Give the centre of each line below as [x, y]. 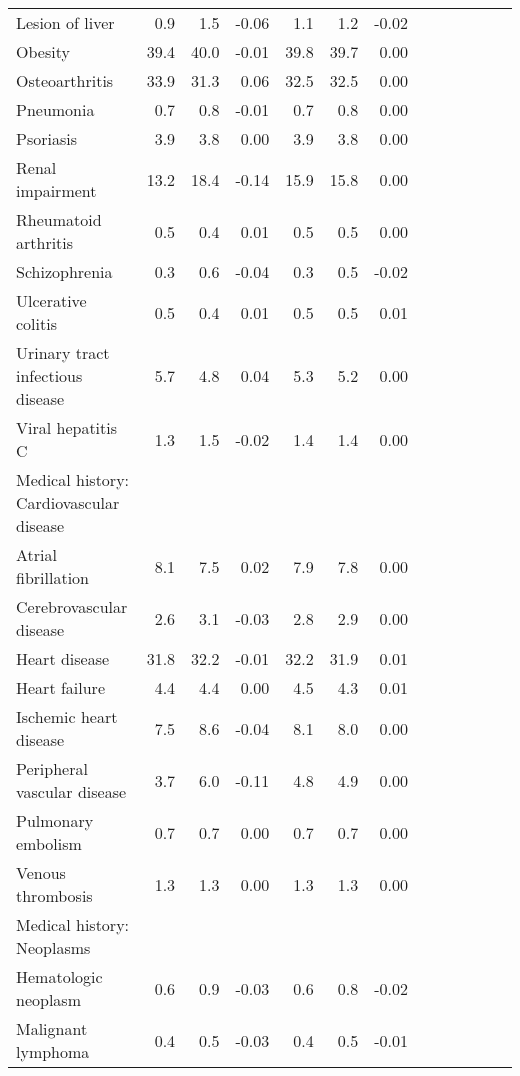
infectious [49, 375]
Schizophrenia [64, 271]
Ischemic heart [67, 716]
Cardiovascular [68, 502]
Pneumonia [55, 109]
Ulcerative [51, 300]
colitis [36, 323]
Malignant [52, 1028]
